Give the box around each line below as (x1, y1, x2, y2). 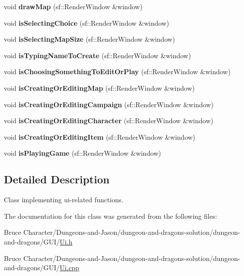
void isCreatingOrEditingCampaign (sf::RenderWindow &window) (4, 99, 214, 109)
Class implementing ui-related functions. (4, 195, 123, 205)
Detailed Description (4, 172, 110, 187)
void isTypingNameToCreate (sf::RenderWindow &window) (4, 50, 191, 60)
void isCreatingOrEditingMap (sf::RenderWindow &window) (4, 82, 195, 93)
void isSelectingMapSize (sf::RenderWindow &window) (4, 34, 175, 44)
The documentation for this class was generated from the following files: (4, 211, 217, 221)
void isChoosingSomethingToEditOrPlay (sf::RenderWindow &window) (4, 66, 231, 77)
